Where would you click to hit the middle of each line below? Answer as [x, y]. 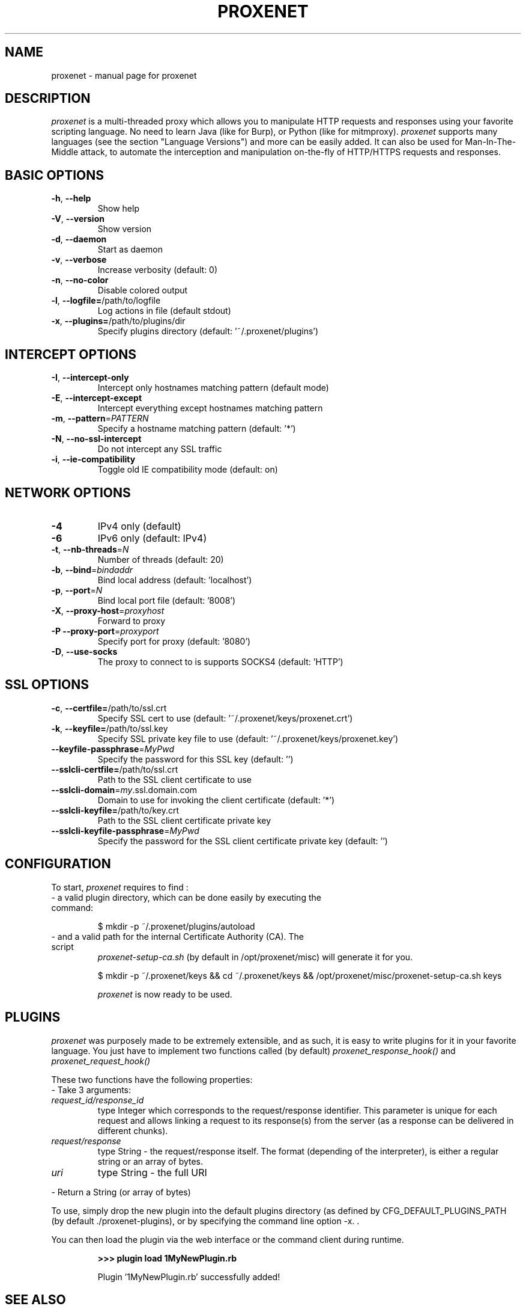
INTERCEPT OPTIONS [71, 354]
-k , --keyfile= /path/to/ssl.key [110, 728]
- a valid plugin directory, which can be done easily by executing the [186, 897]
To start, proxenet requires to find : [120, 887]
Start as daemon [130, 250]
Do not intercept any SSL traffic [160, 449]
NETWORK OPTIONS [68, 492]
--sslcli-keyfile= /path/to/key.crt [115, 810]
